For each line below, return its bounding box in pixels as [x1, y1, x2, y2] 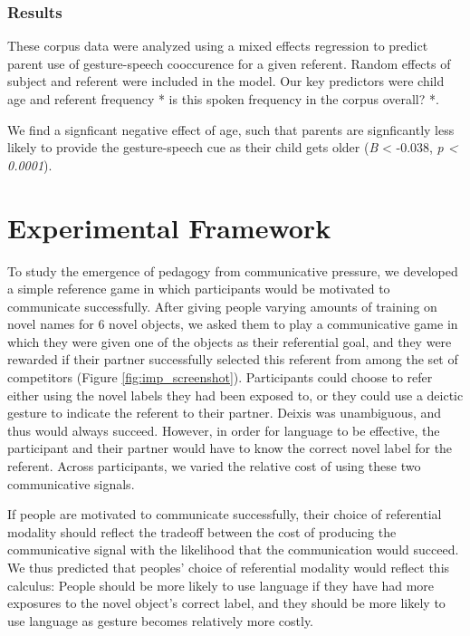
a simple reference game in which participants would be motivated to [7, 279, 390, 298]
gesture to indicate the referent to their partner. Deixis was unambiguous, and [7, 403, 442, 422]
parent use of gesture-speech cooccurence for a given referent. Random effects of [7, 53, 451, 72]
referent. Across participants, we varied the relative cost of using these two [7, 457, 421, 476]
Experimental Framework [7, 208, 331, 246]
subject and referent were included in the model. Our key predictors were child [7, 72, 445, 91]
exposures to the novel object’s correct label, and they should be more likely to [7, 593, 446, 612]
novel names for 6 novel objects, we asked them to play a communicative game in [7, 314, 458, 333]
